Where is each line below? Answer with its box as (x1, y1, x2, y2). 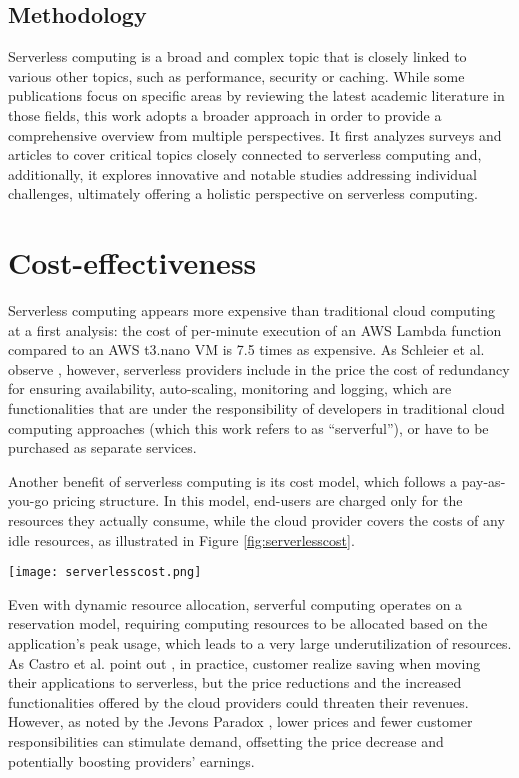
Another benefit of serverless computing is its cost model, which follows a (8, 470, 458, 491)
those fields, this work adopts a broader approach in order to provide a (8, 104, 442, 125)
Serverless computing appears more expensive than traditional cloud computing (8, 300, 496, 321)
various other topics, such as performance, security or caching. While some (8, 65, 465, 86)
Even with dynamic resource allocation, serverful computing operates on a (8, 593, 463, 614)
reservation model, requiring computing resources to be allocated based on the (8, 613, 488, 634)
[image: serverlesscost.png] (8, 565, 202, 580)
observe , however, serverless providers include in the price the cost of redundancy (8, 358, 510, 379)
